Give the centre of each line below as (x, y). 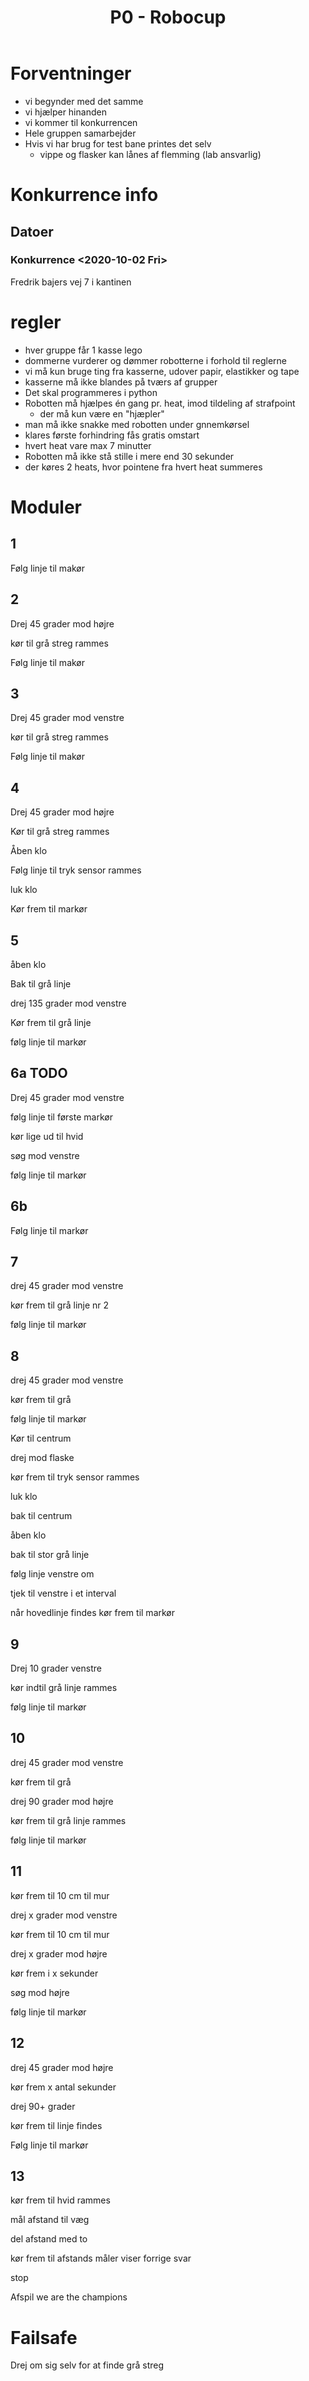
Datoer (32, 231)
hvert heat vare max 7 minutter (88, 445)
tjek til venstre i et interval (63, 1593)
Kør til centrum (41, 1438)
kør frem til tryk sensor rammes (75, 1477)
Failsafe (44, 2337)
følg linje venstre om (52, 1574)
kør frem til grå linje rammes (68, 1820)
